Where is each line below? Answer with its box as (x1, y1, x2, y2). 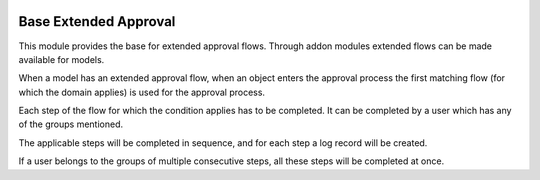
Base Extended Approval (18, 13, 176, 30)
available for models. (18, 53, 105, 65)
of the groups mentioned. (18, 118, 124, 130)
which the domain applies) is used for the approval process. (18, 86, 265, 98)
